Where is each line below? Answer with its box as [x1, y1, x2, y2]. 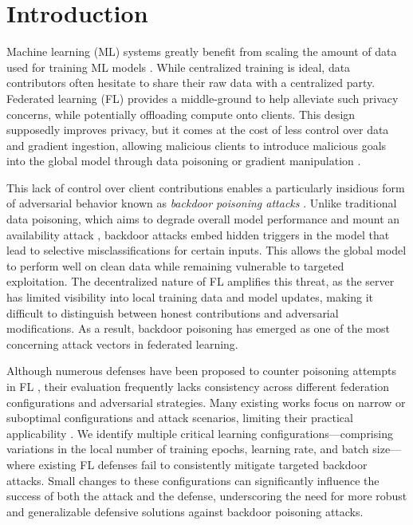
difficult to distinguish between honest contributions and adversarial [6, 304, 339, 321]
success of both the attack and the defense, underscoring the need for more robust [6, 487, 407, 504]
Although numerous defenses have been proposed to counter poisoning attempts [6, 362, 397, 379]
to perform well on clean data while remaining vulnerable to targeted [6, 257, 344, 274]
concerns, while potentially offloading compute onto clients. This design [6, 105, 356, 122]
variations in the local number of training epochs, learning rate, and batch [6, 440, 369, 457]
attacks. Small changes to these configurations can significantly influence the [6, 472, 380, 488]
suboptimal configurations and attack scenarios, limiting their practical [6, 409, 353, 426]
